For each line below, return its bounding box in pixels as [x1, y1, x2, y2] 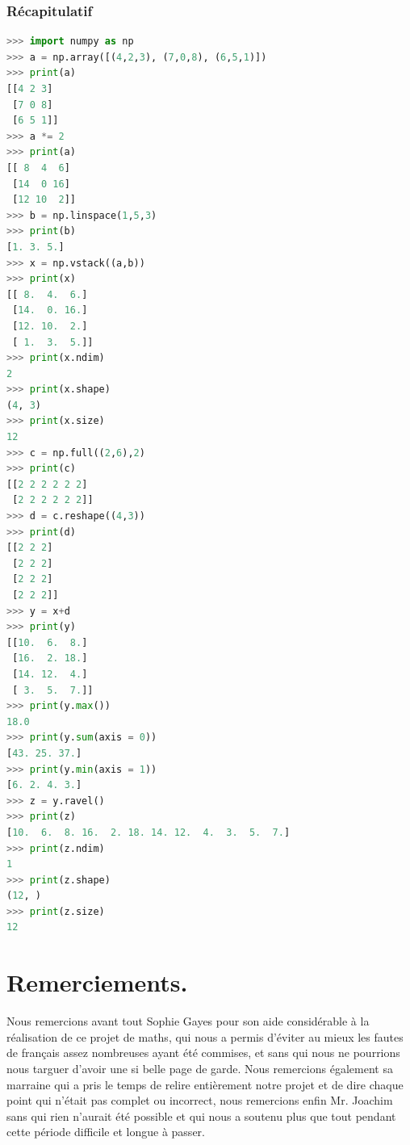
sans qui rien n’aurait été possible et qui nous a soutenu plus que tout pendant [6, 1107, 396, 1124]
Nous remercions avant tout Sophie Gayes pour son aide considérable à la [6, 1013, 370, 1030]
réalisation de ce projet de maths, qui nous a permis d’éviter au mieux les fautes [6, 1028, 404, 1045]
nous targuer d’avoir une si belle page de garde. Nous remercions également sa [6, 1059, 393, 1076]
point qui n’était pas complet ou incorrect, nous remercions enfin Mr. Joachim [6, 1092, 393, 1109]
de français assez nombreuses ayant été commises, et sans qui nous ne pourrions [6, 1044, 400, 1061]
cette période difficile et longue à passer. [6, 1123, 205, 1140]
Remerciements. [6, 966, 188, 999]
